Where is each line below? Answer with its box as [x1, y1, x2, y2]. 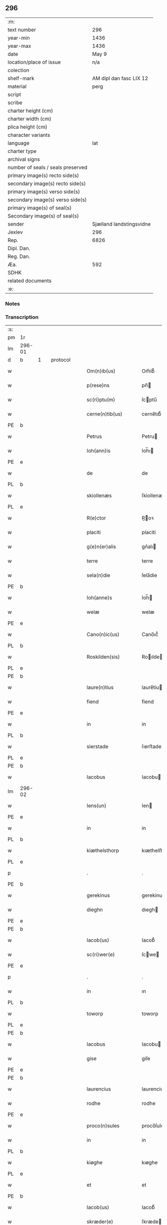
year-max [7, 42, 31, 49]
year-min [7, 34, 30, 41]
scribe [7, 99, 22, 106]
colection [7, 67, 30, 74]
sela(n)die [86, 572, 110, 579]
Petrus [86, 433, 102, 440]
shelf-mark [7, 75, 35, 82]
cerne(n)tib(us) [86, 410, 123, 417]
